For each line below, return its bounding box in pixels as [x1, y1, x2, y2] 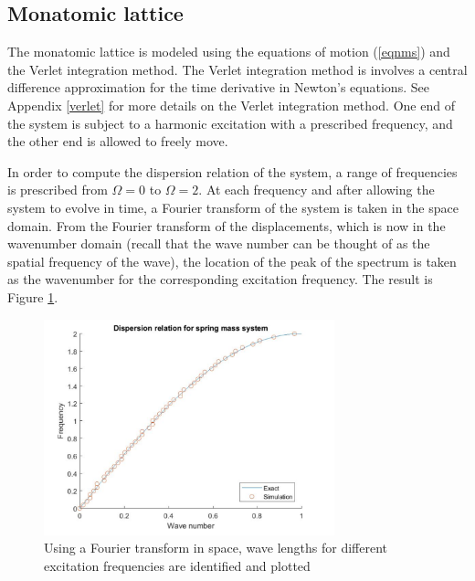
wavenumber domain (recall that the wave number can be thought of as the [7, 234, 430, 253]
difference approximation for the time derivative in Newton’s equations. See [7, 78, 429, 97]
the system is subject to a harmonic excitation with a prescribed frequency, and [7, 113, 453, 132]
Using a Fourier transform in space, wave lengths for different [44, 538, 388, 557]
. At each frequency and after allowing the [198, 180, 435, 199]
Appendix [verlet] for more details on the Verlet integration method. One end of [7, 95, 455, 114]
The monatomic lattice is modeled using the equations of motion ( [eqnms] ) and [7, 42, 450, 61]
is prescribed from [7, 180, 108, 199]
